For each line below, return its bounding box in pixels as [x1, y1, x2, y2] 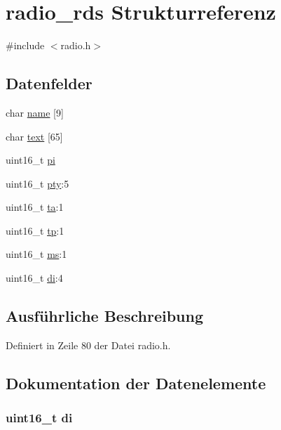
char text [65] [6, 129, 63, 143]
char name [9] [6, 105, 64, 119]
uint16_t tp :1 [6, 223, 64, 237]
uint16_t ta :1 [6, 200, 64, 214]
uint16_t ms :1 [6, 247, 67, 261]
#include [6, 38, 45, 53]
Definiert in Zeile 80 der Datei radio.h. [6, 337, 171, 352]
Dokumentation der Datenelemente [6, 372, 266, 393]
